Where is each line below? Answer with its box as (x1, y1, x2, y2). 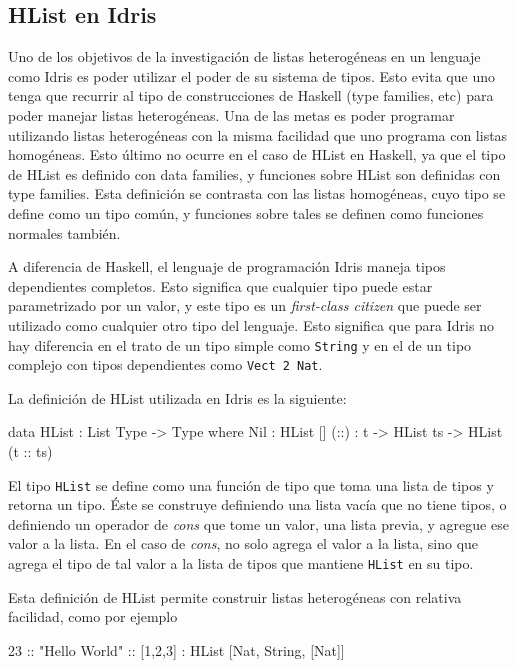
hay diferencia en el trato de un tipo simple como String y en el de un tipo (8, 334, 472, 355)
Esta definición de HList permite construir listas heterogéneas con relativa (8, 586, 462, 607)
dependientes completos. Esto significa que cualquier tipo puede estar (8, 275, 433, 296)
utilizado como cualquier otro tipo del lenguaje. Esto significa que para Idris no (8, 314, 494, 335)
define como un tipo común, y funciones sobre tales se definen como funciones (8, 202, 484, 223)
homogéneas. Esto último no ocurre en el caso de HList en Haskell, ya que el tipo (8, 144, 506, 165)
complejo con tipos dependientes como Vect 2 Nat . (8, 354, 323, 375)
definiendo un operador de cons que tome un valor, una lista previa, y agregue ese (8, 513, 509, 534)
